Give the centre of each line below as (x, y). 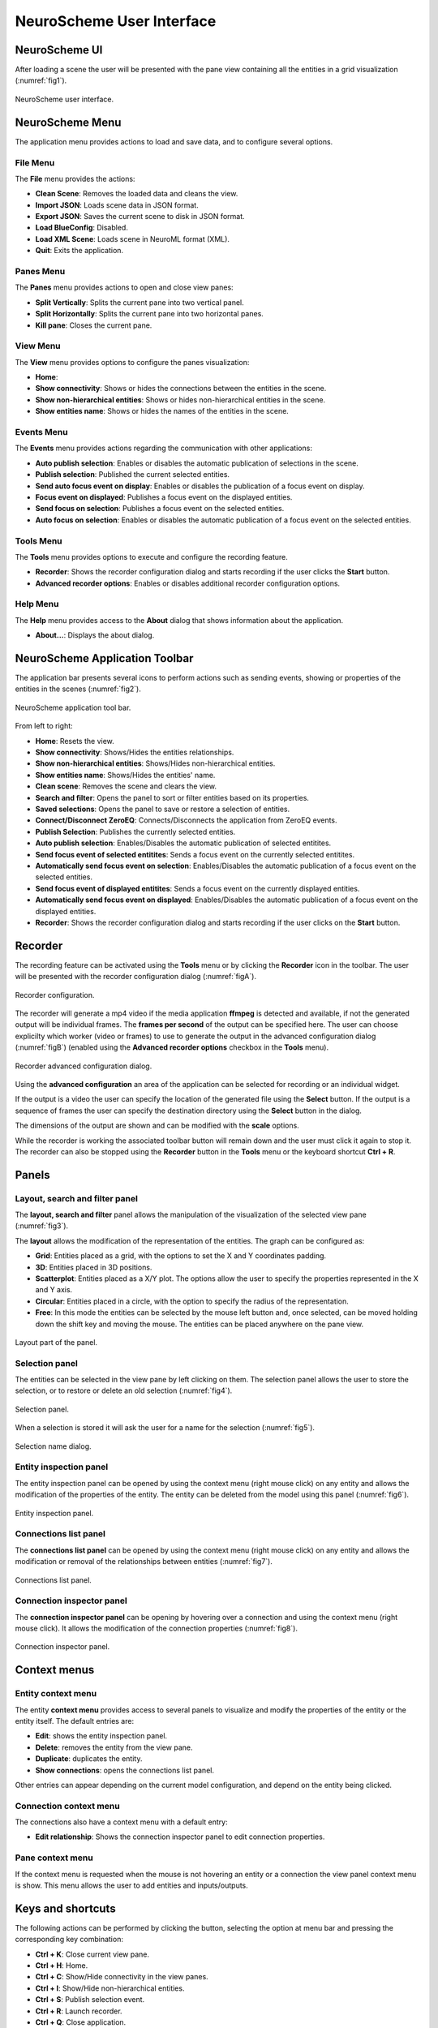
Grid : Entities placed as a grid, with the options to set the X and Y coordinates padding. (181, 1256)
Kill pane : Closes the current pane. (94, 325)
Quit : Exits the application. (79, 251)
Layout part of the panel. (56, 1342)
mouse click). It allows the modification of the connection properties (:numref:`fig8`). (156, 1628)
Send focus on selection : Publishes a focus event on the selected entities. (160, 509)
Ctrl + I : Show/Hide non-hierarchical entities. (110, 1988)
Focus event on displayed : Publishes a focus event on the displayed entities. (164, 497)
